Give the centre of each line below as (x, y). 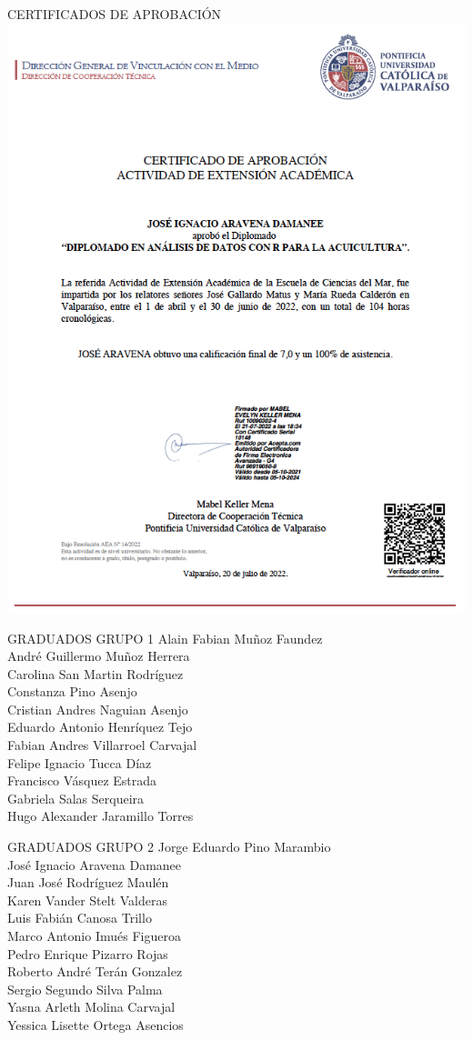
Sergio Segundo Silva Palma (85, 989)
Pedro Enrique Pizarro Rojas (88, 953)
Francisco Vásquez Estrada (82, 780)
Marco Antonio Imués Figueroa (94, 936)
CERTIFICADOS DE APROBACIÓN (115, 14)
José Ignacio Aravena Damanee (95, 864)
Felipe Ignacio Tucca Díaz (80, 762)
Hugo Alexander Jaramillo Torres (101, 816)
